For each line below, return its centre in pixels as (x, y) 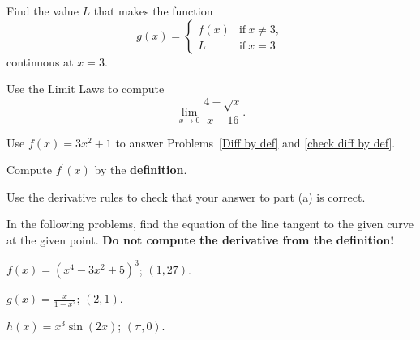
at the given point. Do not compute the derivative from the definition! (201, 239)
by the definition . (141, 170)
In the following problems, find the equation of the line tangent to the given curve (210, 224)
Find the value (43, 11)
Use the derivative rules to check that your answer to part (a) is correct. (186, 196)
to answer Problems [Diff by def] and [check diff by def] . (255, 142)
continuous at (40, 61)
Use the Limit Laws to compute (86, 89)
